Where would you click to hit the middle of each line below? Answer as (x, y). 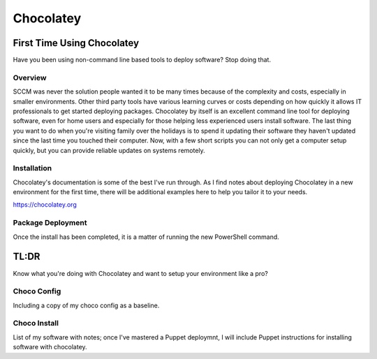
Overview (30, 78)
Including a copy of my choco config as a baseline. (86, 305)
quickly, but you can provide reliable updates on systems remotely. (109, 150)
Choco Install (36, 323)
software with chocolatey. (50, 347)
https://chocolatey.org (45, 205)
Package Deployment (50, 223)
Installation (32, 168)
